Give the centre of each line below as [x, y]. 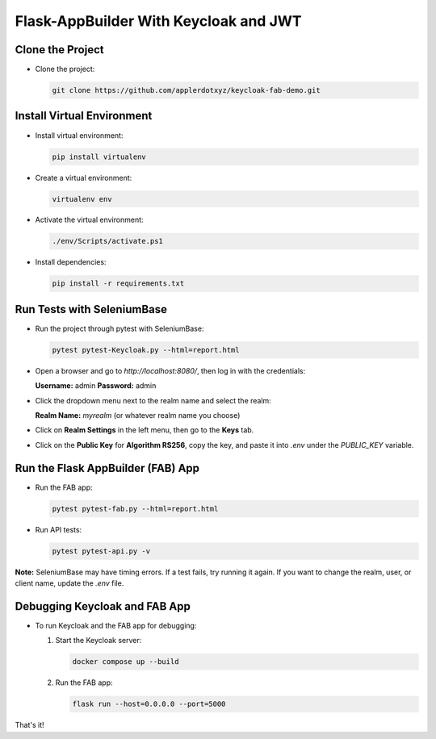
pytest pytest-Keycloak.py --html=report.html [146, 350]
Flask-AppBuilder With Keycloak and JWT [158, 21]
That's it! [29, 725]
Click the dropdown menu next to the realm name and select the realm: [153, 400]
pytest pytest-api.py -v [101, 551]
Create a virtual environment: [84, 177]
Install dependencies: [71, 262]
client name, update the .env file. [69, 583]
